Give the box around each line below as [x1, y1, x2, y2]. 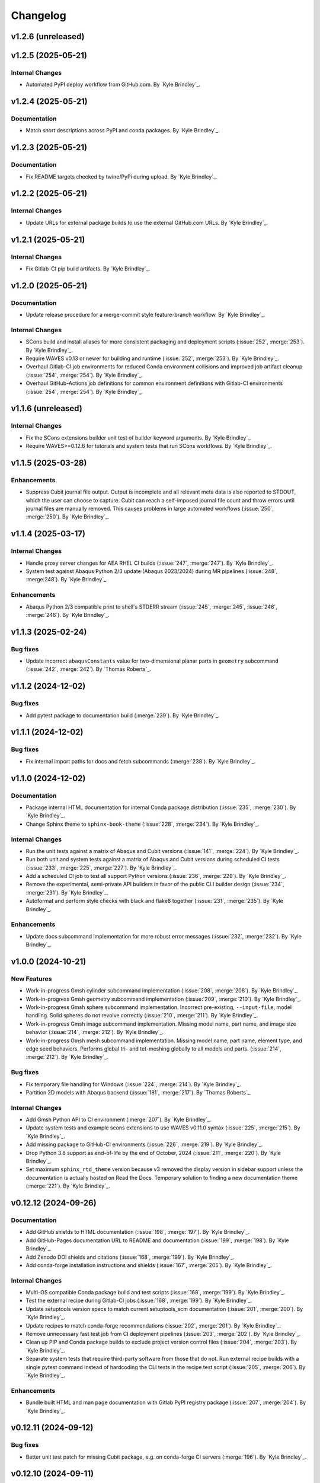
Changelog [11, 9, 66, 22]
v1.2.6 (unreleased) [11, 31, 85, 42]
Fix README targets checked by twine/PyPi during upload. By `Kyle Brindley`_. [25, 173, 217, 180]
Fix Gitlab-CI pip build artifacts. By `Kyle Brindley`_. [25, 265, 151, 272]
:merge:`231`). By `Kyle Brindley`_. [25, 889, 108, 896]
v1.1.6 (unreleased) [11, 403, 82, 413]
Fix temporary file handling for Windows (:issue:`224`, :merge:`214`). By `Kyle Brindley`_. [25, 1080, 241, 1088]
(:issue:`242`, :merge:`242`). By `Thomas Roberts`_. [25, 666, 151, 673]
